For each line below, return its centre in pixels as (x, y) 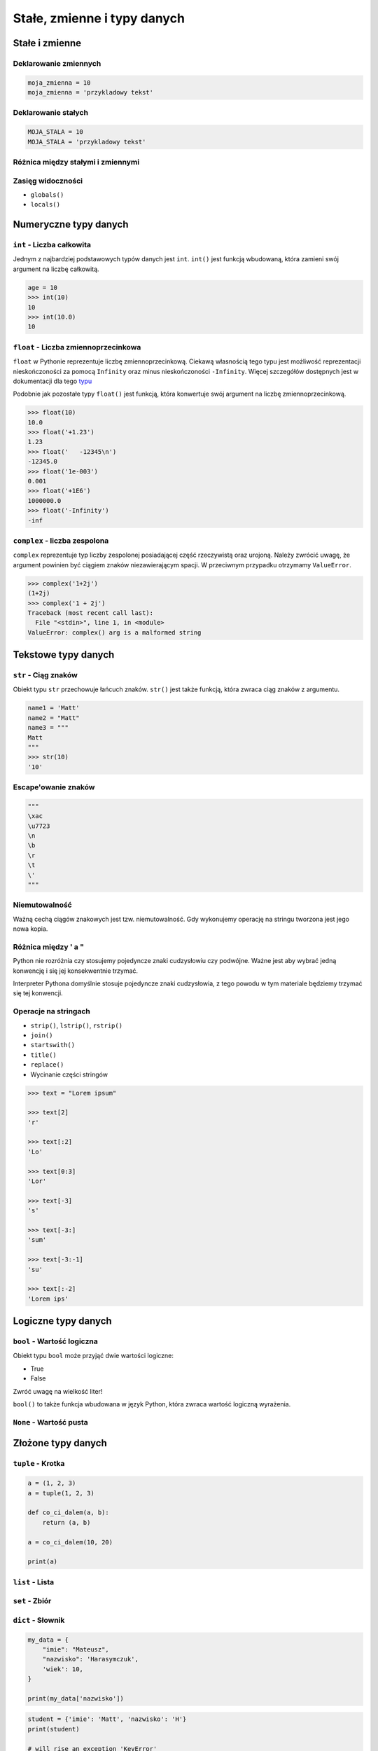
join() (42, 1035)
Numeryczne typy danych (71, 224)
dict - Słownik (39, 1620)
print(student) (54, 1729)
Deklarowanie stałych (51, 113)
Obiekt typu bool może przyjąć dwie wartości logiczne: (93, 1356)
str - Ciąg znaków (45, 675)
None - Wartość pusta (51, 1422)
